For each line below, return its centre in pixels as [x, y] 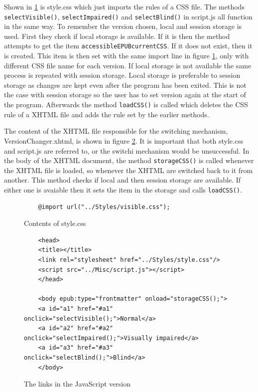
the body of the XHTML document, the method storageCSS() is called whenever [129, 160]
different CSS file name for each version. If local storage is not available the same [128, 65]
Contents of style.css [55, 223]
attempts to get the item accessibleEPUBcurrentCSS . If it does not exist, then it [128, 46]
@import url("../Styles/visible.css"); [104, 207]
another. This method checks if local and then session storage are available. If [122, 180]
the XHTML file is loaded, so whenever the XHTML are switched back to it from [129, 170]
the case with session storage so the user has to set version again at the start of [125, 95]
